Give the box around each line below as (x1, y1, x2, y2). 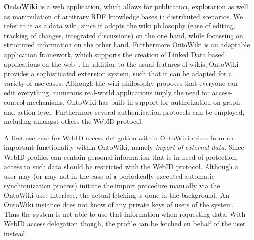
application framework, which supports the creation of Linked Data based (4, 49, 225, 59)
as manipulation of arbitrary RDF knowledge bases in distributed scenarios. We (4, 11, 243, 21)
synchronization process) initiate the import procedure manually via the (4, 180, 220, 190)
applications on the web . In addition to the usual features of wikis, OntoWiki (4, 59, 239, 69)
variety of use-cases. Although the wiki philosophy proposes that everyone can (4, 78, 238, 88)
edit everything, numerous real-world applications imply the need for (4, 87, 210, 98)
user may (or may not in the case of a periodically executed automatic (4, 171, 215, 181)
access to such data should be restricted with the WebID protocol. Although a (4, 161, 239, 171)
